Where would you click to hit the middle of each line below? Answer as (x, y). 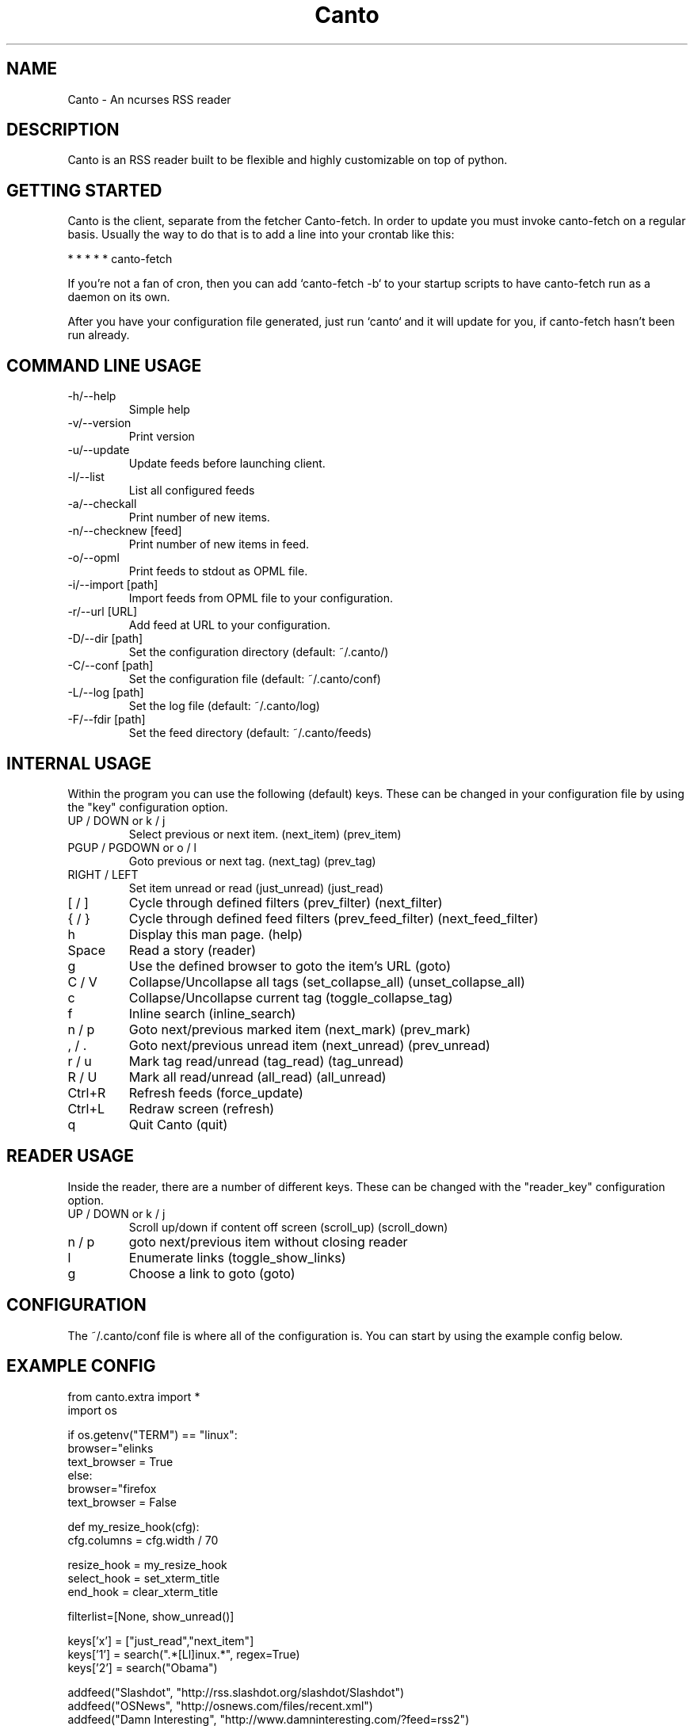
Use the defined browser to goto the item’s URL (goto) (290, 966)
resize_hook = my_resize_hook (147, 1564)
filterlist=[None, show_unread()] (151, 1616)
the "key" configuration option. (148, 807)
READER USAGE (71, 1156)
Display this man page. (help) (216, 934)
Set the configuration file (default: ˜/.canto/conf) (255, 679)
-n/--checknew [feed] (125, 531)
